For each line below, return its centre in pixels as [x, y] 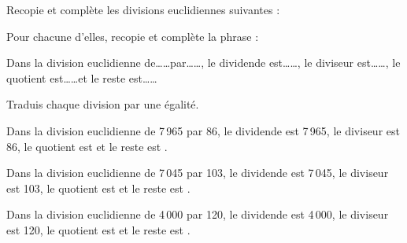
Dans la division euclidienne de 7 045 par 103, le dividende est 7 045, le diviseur [198, 173]
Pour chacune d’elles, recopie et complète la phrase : [133, 36]
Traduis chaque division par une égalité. [103, 104]
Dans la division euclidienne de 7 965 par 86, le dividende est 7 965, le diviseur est [203, 130]
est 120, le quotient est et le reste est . [98, 229]
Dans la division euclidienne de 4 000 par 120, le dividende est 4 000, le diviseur [198, 214]
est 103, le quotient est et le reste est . [98, 188]
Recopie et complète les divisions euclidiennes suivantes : [143, 9]
